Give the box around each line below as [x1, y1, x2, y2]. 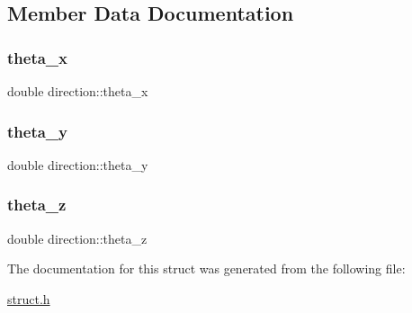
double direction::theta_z [7, 228, 148, 247]
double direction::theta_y [7, 155, 148, 174]
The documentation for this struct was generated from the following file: [7, 259, 406, 278]
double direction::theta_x [7, 82, 148, 100]
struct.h [7, 289, 50, 308]
